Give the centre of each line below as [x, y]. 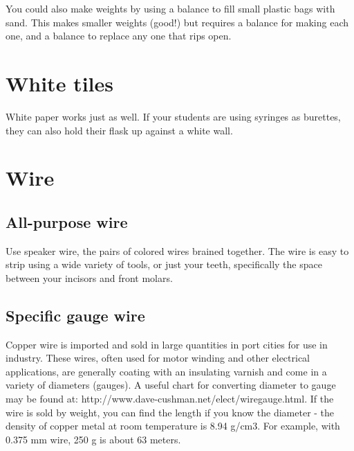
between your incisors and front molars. [89, 277]
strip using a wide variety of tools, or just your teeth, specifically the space [164, 264]
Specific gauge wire [75, 315]
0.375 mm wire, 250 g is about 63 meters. [93, 439]
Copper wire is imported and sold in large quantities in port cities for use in [167, 344]
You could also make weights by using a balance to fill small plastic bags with [170, 8]
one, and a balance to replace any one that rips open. [119, 36]
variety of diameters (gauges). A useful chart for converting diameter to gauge [171, 385]
